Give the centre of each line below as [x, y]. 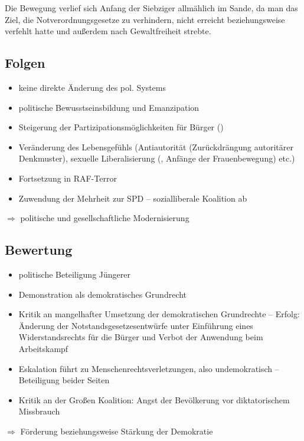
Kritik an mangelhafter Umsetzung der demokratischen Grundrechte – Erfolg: [159, 314]
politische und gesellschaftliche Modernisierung [105, 218]
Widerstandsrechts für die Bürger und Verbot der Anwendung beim [141, 337]
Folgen [25, 63]
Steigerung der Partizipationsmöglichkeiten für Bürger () [121, 127]
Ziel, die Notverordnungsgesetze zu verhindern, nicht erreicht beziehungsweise [145, 19]
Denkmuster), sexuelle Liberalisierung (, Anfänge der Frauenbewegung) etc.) [157, 158]
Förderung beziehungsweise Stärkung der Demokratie [117, 431]
